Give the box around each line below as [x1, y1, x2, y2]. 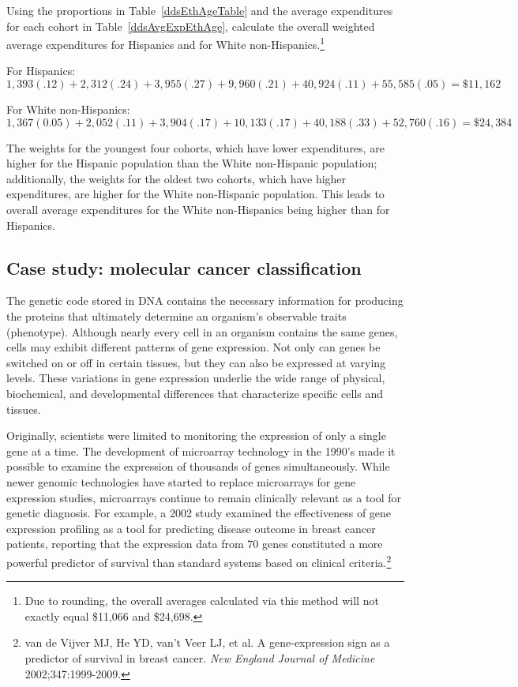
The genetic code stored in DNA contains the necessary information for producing [6, 292, 404, 309]
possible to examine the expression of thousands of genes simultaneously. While [6, 458, 390, 475]
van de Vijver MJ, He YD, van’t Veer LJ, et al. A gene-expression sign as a [24, 634, 390, 651]
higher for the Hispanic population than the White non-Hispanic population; [6, 155, 377, 171]
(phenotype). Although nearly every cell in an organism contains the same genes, [6, 323, 398, 340]
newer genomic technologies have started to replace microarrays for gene [6, 473, 356, 490]
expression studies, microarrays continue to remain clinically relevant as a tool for [6, 489, 402, 505]
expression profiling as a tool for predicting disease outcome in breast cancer [6, 520, 376, 536]
